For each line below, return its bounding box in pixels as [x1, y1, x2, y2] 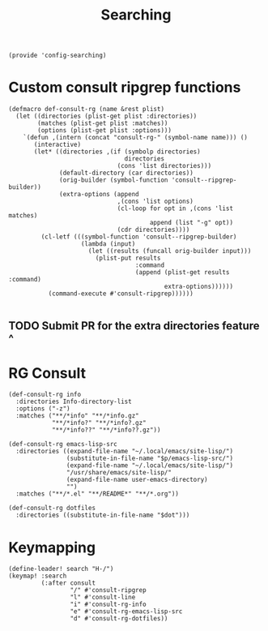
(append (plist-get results [134, 268, 230, 277]
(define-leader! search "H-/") [8, 565, 114, 573]
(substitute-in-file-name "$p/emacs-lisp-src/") [66, 454, 233, 463]
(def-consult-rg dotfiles [8, 504, 96, 513]
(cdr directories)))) [117, 225, 190, 234]
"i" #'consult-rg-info [70, 600, 147, 609]
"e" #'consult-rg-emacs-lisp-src [70, 607, 183, 616]
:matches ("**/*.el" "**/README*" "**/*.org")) [15, 490, 180, 498]
